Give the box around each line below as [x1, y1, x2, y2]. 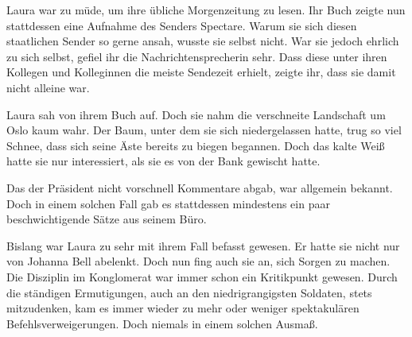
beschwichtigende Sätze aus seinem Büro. [6, 211, 207, 227]
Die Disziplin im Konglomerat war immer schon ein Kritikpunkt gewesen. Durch [6, 268, 398, 285]
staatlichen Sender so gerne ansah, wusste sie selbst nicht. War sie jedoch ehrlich [6, 33, 399, 49]
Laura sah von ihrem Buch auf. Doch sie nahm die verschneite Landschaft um [6, 106, 386, 122]
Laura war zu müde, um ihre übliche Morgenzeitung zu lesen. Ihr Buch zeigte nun [6, 2, 406, 17]
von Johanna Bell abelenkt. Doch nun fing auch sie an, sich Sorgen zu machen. [6, 253, 391, 269]
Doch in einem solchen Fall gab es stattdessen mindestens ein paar [6, 195, 330, 211]
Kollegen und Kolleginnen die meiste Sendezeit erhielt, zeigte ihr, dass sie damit [6, 64, 396, 80]
